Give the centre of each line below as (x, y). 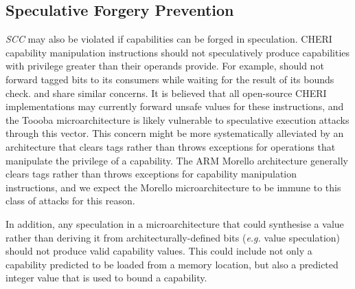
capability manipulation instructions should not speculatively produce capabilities (178, 52)
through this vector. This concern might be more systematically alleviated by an (175, 133)
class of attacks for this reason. (70, 201)
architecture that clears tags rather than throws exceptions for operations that (171, 146)
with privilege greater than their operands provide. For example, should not (165, 66)
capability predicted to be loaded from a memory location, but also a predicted (172, 264)
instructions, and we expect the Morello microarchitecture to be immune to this (173, 187)
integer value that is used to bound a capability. (106, 278)
